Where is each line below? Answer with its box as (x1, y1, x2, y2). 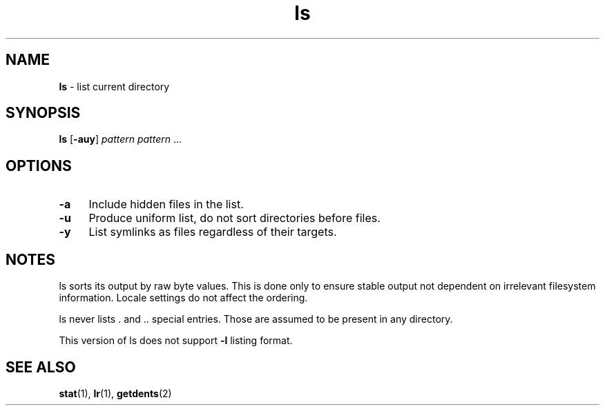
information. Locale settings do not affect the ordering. (59, 292, 308, 304)
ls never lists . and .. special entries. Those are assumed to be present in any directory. (59, 313, 453, 325)
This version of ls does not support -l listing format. (59, 334, 293, 347)
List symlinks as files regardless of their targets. (88, 225, 337, 239)
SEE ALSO (6, 358, 76, 376)
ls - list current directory (59, 80, 170, 92)
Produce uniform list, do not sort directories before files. (88, 211, 381, 225)
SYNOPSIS (6, 104, 81, 122)
